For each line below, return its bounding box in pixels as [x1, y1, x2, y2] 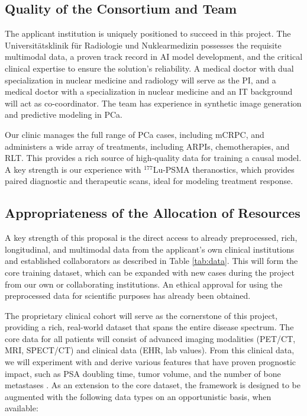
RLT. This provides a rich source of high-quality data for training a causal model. [5, 151, 302, 164]
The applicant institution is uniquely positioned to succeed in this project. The [5, 27, 291, 40]
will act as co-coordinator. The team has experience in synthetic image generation [5, 96, 302, 109]
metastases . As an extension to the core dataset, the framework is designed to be [5, 379, 300, 391]
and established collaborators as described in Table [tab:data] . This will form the [5, 254, 298, 267]
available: [5, 402, 38, 414]
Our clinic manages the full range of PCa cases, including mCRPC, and [5, 128, 264, 140]
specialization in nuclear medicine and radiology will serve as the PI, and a [5, 73, 276, 86]
